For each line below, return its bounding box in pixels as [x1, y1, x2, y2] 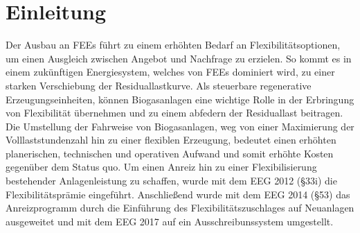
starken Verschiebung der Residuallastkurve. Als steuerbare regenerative [6, 78, 312, 92]
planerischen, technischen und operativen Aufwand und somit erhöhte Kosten [6, 146, 334, 160]
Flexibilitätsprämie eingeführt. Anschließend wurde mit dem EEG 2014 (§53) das [6, 187, 350, 201]
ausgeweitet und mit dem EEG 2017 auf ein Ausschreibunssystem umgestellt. [6, 214, 334, 228]
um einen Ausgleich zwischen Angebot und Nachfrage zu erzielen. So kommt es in [6, 51, 352, 65]
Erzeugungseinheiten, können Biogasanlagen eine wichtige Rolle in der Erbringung [6, 92, 354, 106]
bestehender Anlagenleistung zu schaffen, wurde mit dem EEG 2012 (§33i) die [6, 173, 337, 188]
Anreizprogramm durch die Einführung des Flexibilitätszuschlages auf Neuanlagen [6, 200, 354, 215]
